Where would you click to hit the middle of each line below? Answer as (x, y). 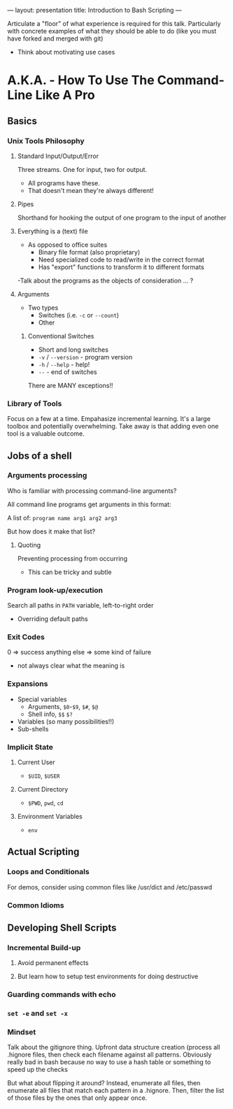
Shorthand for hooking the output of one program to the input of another (122, 217)
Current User (36, 762)
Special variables (42, 699)
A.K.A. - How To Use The (81, 80)
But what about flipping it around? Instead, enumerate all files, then (104, 1083)
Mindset (22, 1032)
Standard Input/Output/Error (58, 156)
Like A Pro (65, 95)
